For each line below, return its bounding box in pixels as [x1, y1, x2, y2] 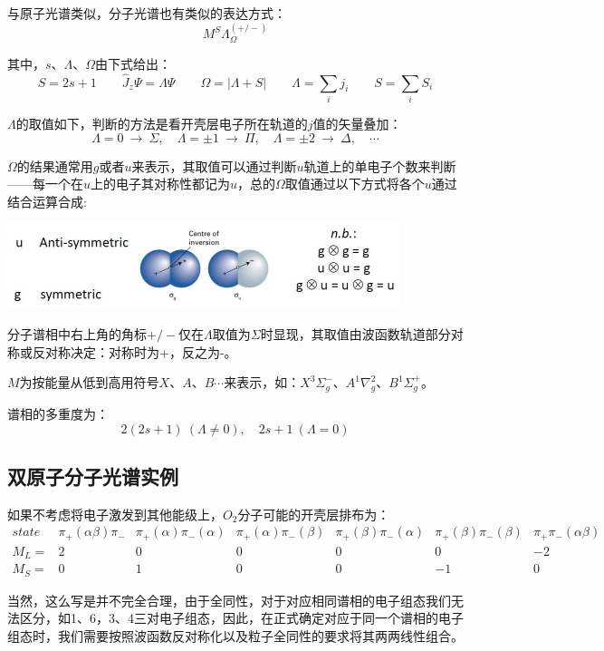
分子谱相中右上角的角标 [7, 324, 147, 343]
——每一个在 [7, 174, 83, 193]
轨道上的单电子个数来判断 [303, 156, 456, 175]
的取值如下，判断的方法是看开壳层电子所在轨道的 [15, 113, 308, 132]
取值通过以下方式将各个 [284, 174, 425, 193]
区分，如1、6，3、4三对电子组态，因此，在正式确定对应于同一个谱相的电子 [19, 608, 464, 627]
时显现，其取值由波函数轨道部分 [260, 324, 451, 343]
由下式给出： [95, 53, 172, 73]
